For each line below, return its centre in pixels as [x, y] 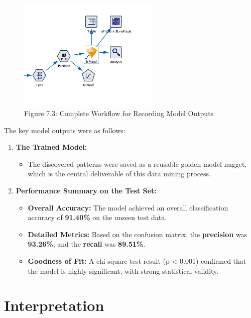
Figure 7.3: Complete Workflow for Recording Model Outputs [119, 113]
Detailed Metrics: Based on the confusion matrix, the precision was [138, 234]
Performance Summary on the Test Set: [86, 190]
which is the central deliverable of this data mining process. [119, 174]
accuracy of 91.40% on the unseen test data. [97, 217]
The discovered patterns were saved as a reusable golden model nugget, [137, 164]
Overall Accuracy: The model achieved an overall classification [128, 207]
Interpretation [54, 305]
